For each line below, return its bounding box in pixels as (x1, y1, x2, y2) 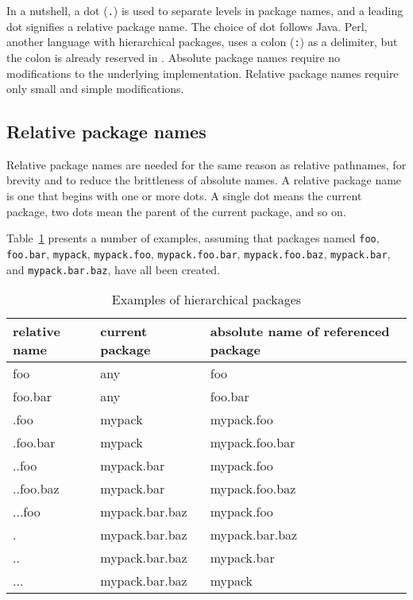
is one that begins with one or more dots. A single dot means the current (6, 188, 362, 204)
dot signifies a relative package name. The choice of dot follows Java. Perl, (6, 17, 368, 34)
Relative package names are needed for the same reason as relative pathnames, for (6, 156, 407, 172)
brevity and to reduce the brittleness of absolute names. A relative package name (6, 172, 402, 188)
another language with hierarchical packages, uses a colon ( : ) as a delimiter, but (6, 33, 398, 50)
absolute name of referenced (210, 322, 390, 341)
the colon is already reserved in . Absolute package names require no (6, 48, 341, 65)
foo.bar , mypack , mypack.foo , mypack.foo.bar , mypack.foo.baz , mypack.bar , (6, 245, 391, 261)
